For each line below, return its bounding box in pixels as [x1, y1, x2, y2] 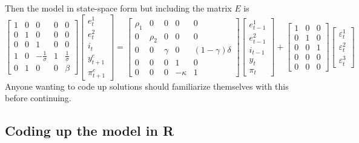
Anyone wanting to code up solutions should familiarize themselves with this [5, 79, 289, 92]
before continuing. [5, 91, 71, 104]
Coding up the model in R [5, 121, 174, 140]
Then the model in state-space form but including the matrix [5, 2, 232, 14]
